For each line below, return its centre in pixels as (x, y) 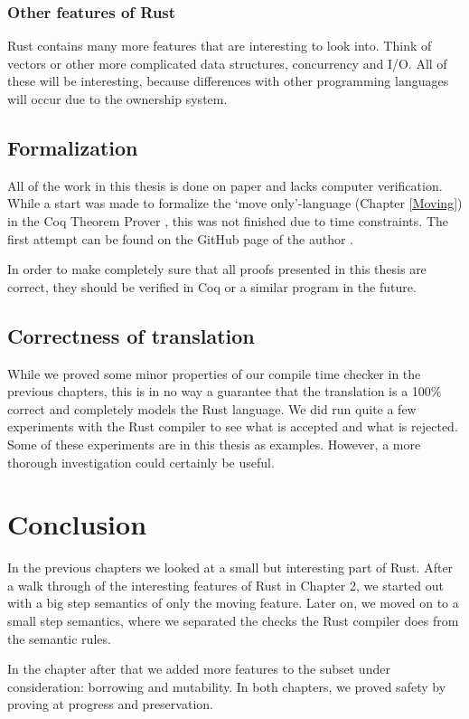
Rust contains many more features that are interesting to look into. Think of (220, 46)
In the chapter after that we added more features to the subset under (199, 669)
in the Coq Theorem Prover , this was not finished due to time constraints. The (228, 220)
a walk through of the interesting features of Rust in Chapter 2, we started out (225, 585)
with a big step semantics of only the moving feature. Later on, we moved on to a (233, 603)
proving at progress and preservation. (110, 704)
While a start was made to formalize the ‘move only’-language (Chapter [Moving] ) (235, 203)
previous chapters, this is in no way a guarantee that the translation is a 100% (225, 391)
